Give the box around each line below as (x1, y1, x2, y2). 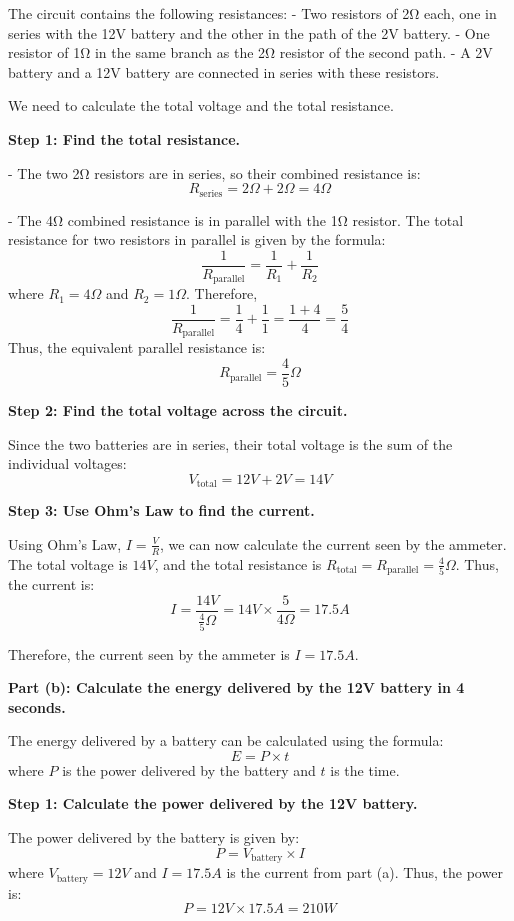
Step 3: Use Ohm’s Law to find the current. (8, 500, 315, 521)
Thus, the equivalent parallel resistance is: (8, 337, 266, 358)
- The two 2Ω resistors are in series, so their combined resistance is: (8, 162, 421, 183)
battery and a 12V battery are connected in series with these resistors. (8, 61, 440, 82)
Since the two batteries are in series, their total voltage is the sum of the (8, 433, 453, 454)
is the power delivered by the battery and (62, 759, 316, 780)
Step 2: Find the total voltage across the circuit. (8, 400, 348, 421)
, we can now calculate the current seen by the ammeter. (160, 533, 507, 554)
